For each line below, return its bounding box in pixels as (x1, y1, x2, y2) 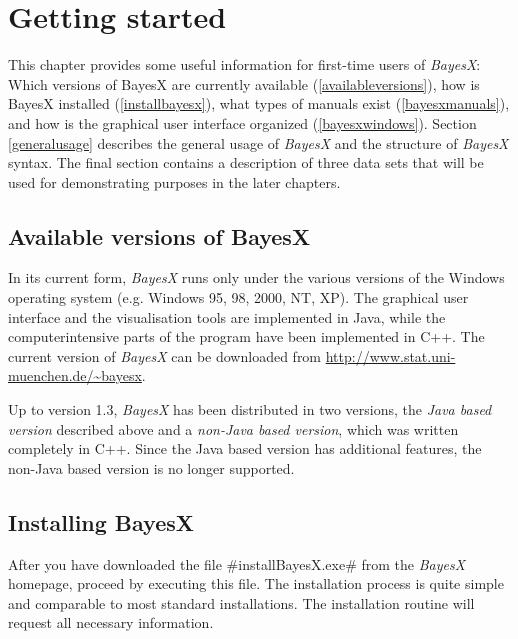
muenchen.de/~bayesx (8, 365, 142, 386)
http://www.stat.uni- (325, 345, 456, 366)
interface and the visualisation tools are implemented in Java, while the (8, 306, 446, 327)
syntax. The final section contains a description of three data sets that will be (8, 152, 484, 173)
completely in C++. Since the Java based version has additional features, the (8, 438, 482, 459)
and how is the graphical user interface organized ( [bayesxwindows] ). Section (8, 112, 477, 133)
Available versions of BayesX (8, 220, 311, 251)
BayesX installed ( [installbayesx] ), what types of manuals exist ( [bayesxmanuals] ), (8, 93, 510, 114)
